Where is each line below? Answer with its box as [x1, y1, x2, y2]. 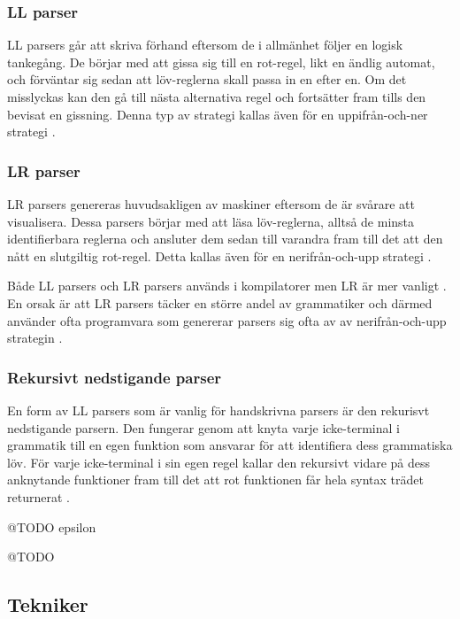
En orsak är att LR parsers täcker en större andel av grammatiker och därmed [7, 293, 433, 312]
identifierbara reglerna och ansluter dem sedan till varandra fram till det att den [7, 229, 443, 248]
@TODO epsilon [7, 517, 96, 536]
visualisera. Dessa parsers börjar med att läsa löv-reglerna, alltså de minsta [7, 212, 415, 230]
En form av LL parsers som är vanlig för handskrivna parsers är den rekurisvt [7, 400, 430, 419]
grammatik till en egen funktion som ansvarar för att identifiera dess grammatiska [7, 436, 453, 454]
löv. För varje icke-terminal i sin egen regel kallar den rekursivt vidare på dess [7, 453, 431, 471]
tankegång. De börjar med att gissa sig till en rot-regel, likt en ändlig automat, [7, 52, 435, 71]
